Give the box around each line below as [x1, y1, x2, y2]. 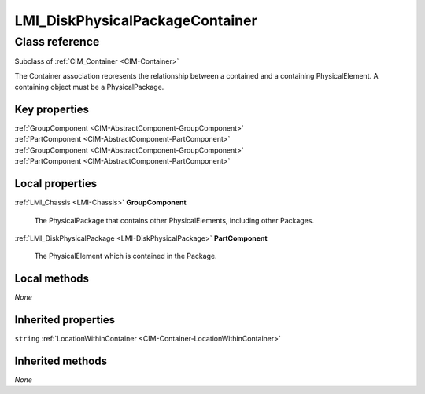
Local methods [14, 272, 90, 285]
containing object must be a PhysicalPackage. [14, 83, 164, 92]
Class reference [14, 35, 100, 49]
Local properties [14, 177, 98, 190]
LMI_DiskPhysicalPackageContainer [14, 12, 257, 29]
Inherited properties [14, 313, 116, 326]
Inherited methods [14, 354, 108, 367]
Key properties [14, 102, 90, 116]
